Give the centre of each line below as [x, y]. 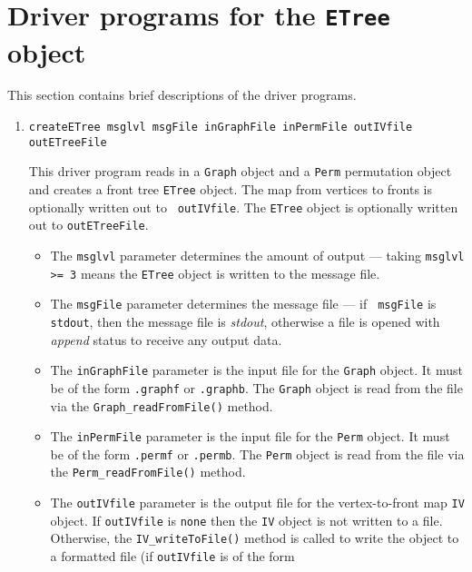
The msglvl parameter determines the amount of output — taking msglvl [257, 255]
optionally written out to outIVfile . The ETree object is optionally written [243, 207]
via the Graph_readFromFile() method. [162, 405]
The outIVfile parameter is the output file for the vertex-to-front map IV [257, 503]
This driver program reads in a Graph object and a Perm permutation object [240, 171]
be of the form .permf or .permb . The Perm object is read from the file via [257, 454]
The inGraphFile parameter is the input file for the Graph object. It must [256, 370]
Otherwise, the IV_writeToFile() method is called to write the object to [255, 538]
